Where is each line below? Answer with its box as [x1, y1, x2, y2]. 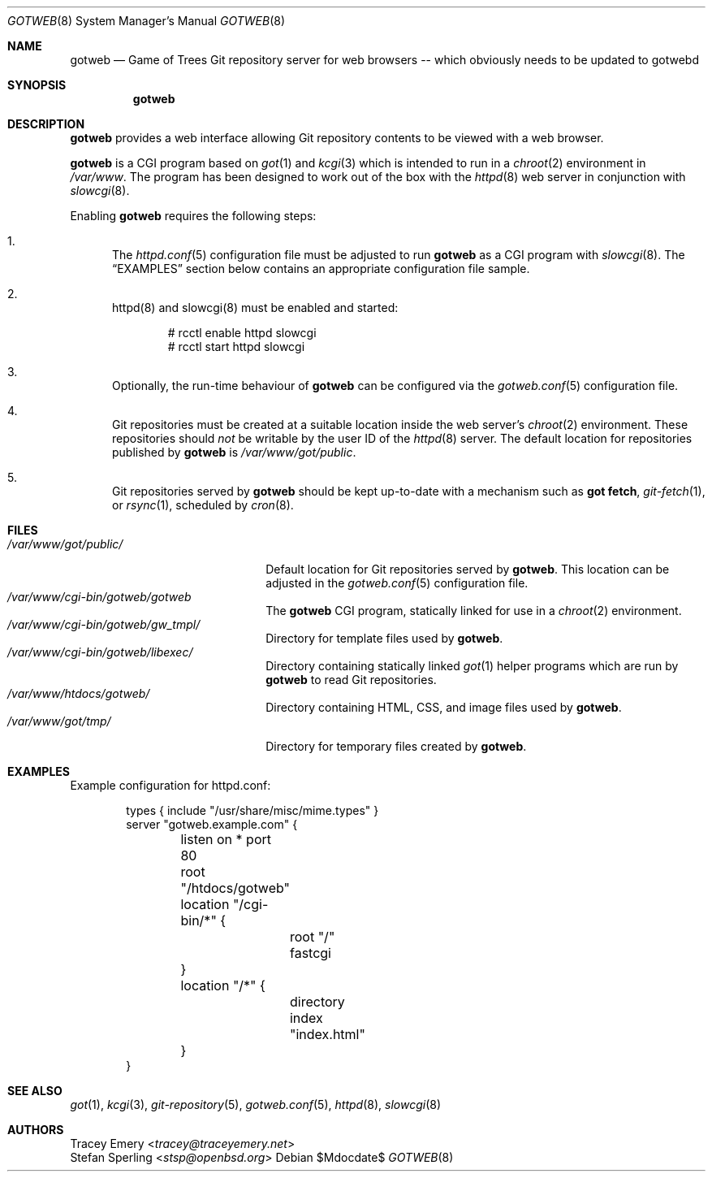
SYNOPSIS [7, 78, 67, 92]
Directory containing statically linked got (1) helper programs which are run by [265, 659, 679, 673]
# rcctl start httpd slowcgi [167, 340, 305, 353]
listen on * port [180, 831, 271, 847]
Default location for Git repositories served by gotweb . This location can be [265, 562, 670, 576]
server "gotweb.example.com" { [126, 817, 298, 831]
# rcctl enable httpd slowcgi [167, 326, 317, 340]
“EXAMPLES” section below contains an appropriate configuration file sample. [112, 262, 530, 275]
